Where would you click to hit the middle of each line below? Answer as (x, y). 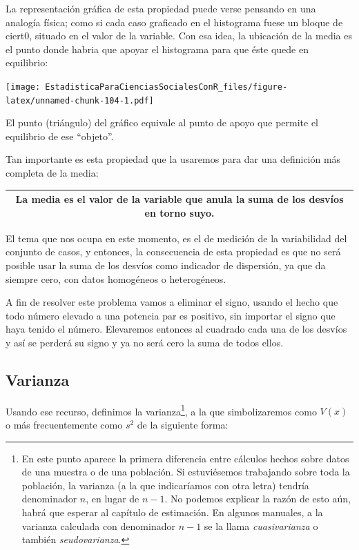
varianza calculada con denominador (98, 526)
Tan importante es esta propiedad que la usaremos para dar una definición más (173, 159)
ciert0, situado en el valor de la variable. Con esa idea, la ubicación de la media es (179, 36)
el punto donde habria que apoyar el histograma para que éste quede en (157, 49)
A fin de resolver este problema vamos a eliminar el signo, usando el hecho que (172, 302)
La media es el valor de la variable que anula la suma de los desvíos (179, 199)
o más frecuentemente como (64, 425)
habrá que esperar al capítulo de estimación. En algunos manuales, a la (172, 512)
